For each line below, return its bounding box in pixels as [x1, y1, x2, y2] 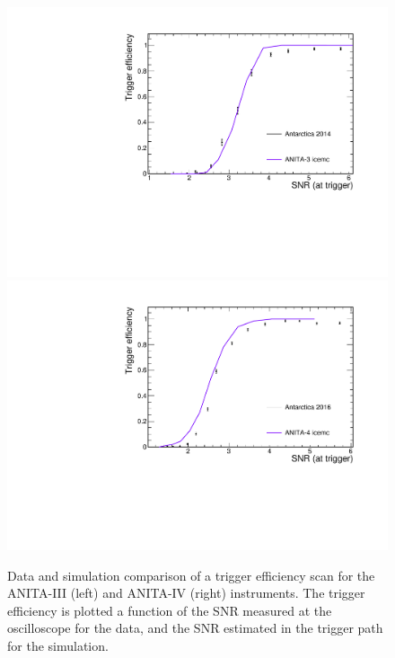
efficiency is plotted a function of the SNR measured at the [7, 600, 332, 619]
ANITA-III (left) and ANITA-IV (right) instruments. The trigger [7, 583, 365, 602]
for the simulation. [7, 636, 109, 654]
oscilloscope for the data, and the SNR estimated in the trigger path [7, 618, 383, 637]
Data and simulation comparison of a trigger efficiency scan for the [7, 565, 375, 584]
